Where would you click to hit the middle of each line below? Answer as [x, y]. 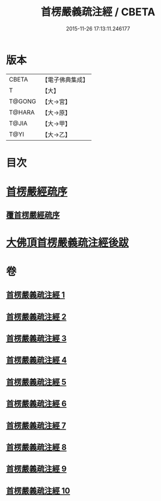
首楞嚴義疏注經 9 [36, 469]
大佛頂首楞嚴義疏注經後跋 [68, 242]
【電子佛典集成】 [65, 80]
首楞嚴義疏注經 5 [36, 382]
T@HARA [22, 112]
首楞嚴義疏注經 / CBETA [98, 12]
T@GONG [22, 101]
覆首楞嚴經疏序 [33, 215]
